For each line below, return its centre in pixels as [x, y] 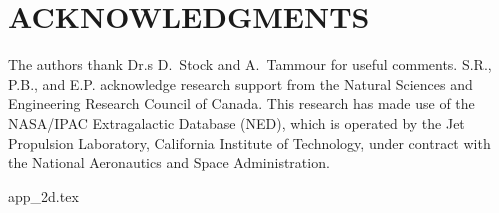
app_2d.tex [43, 195]
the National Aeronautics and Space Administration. [169, 162]
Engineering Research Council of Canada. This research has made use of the [241, 103]
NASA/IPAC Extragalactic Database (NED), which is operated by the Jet [236, 122]
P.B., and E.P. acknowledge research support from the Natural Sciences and [240, 83]
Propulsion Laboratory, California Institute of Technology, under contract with [249, 142]
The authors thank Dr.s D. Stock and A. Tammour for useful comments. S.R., [250, 64]
